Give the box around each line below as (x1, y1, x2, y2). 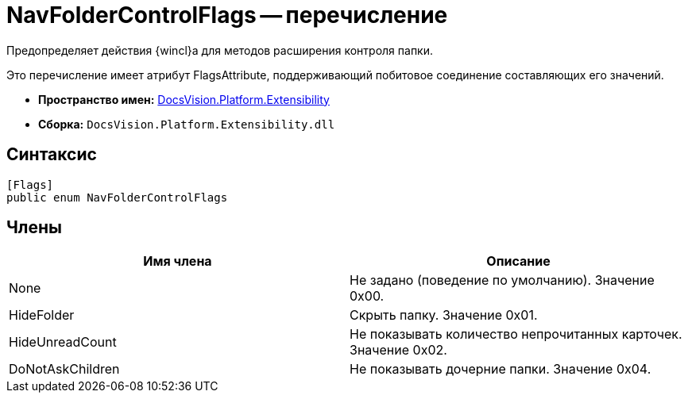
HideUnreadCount (9, 334, 117, 351)
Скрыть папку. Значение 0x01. (350, 307, 538, 324)
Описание (486, 253, 551, 270)
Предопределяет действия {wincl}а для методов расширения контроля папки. (6, 43, 434, 57)
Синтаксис (6, 144, 97, 165)
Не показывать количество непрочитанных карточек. (350, 326, 682, 343)
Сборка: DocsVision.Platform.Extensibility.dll (38, 117, 335, 131)
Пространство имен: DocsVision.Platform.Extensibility (38, 92, 330, 106)
